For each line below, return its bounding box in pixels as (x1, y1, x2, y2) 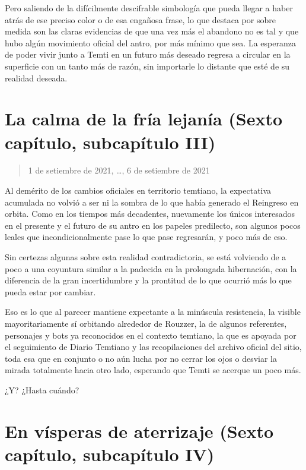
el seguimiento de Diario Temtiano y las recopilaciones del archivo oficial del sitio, (5, 340, 302, 353)
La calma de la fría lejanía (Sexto (5, 106, 283, 131)
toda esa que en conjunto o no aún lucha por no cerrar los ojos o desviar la (5, 352, 278, 364)
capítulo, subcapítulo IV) (5, 441, 215, 466)
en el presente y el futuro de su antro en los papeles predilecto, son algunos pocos (5, 219, 301, 231)
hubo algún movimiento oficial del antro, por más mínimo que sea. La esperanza (5, 36, 296, 49)
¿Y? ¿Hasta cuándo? (5, 383, 79, 396)
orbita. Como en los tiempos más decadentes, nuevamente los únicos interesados (5, 207, 295, 220)
